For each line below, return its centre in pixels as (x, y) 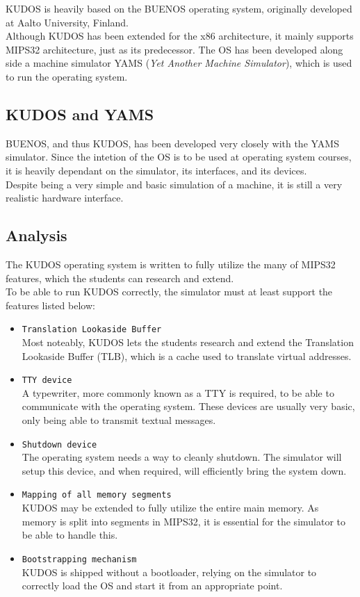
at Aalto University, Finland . (67, 22)
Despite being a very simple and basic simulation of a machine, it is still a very (174, 184)
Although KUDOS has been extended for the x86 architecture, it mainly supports (180, 36)
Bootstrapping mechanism (79, 559)
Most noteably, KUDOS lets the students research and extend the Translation (188, 342)
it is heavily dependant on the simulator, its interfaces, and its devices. (156, 170)
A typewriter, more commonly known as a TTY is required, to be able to (178, 392)
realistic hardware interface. (65, 198)
